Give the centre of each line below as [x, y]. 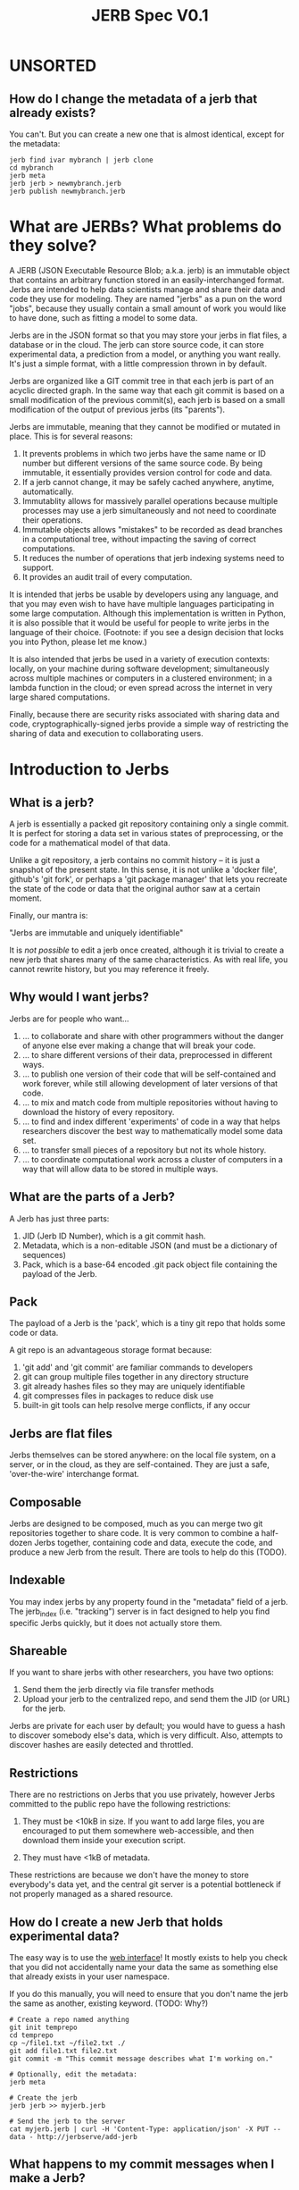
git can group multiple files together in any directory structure [135, 1377]
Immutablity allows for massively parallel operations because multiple [150, 500]
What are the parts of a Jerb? [92, 1197]
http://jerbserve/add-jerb [87, 2137]
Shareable [38, 1651]
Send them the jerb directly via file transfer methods [118, 1690]
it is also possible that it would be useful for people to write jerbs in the [139, 623]
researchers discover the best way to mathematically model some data [153, 1130]
